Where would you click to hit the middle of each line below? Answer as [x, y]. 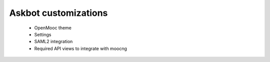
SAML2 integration [53, 42]
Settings [43, 34]
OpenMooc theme [53, 28]
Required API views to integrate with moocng [81, 48]
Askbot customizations [58, 13]
